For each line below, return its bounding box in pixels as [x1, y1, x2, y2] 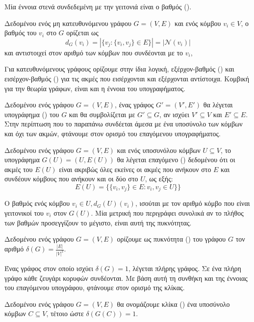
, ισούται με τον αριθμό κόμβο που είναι [135, 198, 250, 208]
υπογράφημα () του [4, 109, 59, 119]
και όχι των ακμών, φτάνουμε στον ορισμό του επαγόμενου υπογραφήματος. [4, 128, 221, 138]
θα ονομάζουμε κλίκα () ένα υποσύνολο [117, 298, 230, 309]
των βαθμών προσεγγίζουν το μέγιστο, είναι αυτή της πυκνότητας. [4, 217, 192, 227]
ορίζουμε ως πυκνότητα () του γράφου [117, 234, 226, 244]
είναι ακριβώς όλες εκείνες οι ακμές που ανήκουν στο [59, 164, 211, 174]
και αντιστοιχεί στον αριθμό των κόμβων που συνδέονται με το [4, 47, 183, 57]
